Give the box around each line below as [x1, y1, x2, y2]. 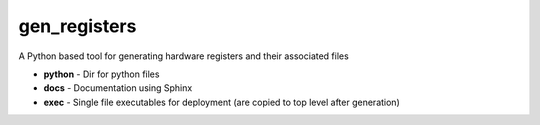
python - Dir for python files [43, 68, 160, 80]
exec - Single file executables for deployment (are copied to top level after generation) [43, 96, 400, 108]
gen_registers [18, 15, 137, 37]
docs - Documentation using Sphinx [43, 82, 193, 94]
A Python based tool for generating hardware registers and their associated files [18, 50, 349, 62]
